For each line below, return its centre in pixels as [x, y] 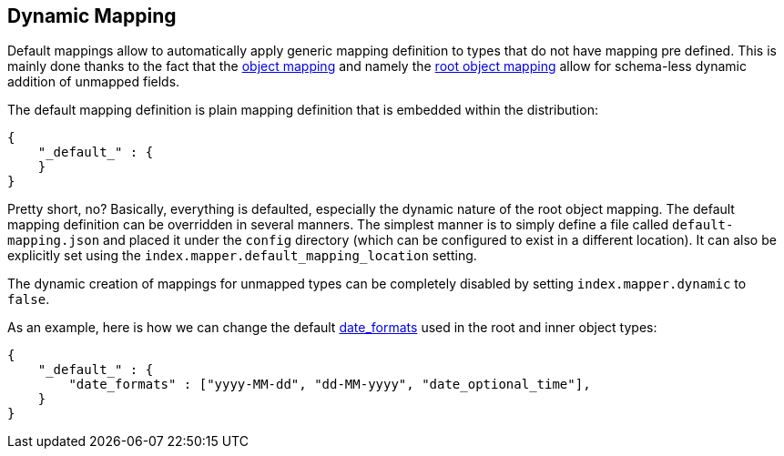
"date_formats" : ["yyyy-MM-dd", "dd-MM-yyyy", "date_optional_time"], [330, 385]
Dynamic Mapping [92, 16]
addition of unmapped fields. [94, 82]
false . [29, 299]
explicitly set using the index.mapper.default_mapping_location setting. [242, 256]
